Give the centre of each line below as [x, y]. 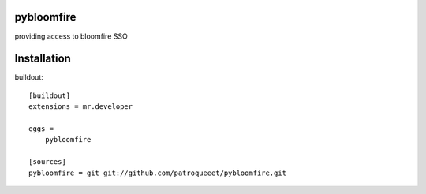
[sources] [47, 162]
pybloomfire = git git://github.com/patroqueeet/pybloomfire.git [158, 173]
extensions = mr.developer [81, 107]
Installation [43, 59]
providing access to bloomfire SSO [71, 36]
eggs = [41, 129]
